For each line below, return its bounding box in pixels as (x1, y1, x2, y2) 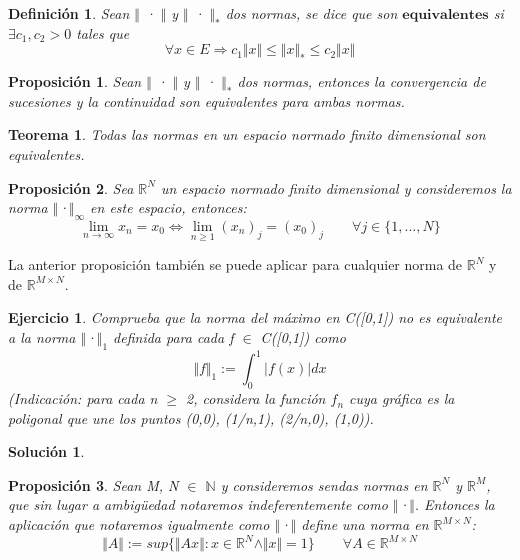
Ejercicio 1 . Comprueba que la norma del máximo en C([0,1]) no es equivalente (8, 307, 503, 328)
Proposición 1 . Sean (8, 71, 142, 92)
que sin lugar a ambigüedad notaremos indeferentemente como (8, 494, 388, 515)
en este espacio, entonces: (90, 197, 247, 218)
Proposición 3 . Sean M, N (8, 474, 179, 495)
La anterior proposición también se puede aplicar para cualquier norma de (8, 254, 463, 275)
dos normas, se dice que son (225, 3, 398, 23)
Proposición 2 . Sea (8, 177, 134, 198)
